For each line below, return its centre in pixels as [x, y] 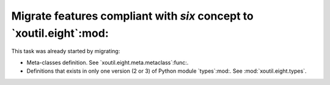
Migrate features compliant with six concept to [132, 16]
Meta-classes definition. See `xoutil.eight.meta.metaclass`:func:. [108, 62]
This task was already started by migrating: [66, 51]
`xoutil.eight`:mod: [60, 33]
